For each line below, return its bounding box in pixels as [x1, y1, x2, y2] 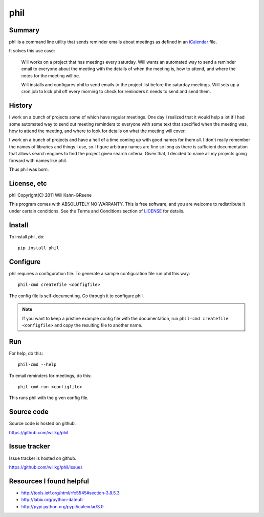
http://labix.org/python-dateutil [21, 497, 84, 503]
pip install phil [18, 245, 59, 251]
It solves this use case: [9, 48, 55, 54]
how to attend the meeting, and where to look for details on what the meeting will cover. [9, 128, 186, 134]
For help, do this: [9, 350, 44, 356]
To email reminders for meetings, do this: [9, 373, 92, 378]
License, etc [9, 179, 47, 188]
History [9, 101, 33, 110]
